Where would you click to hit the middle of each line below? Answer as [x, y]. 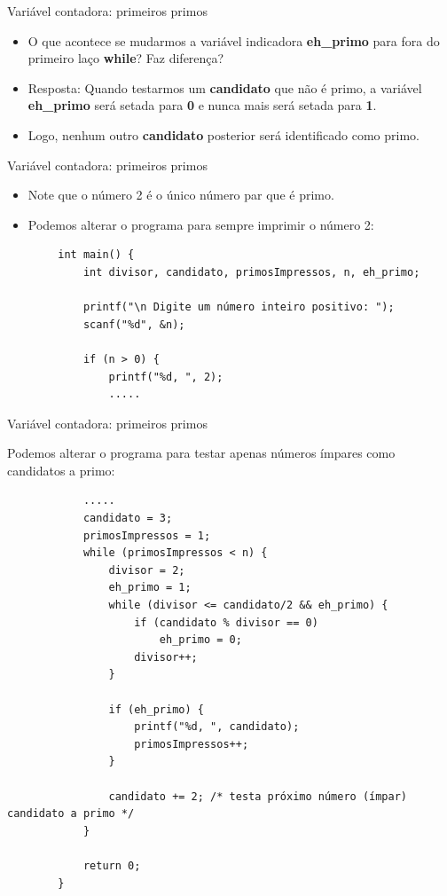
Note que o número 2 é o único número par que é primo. [181, 195]
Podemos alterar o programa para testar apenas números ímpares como [201, 453]
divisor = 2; [147, 570]
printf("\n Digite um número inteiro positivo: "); [239, 307]
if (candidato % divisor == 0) [226, 622]
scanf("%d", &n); [134, 324]
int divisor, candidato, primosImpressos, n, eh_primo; [251, 272]
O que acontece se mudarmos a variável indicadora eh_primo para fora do [234, 40]
